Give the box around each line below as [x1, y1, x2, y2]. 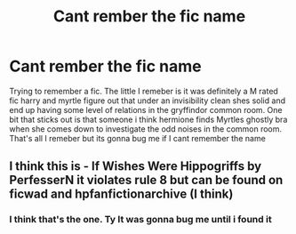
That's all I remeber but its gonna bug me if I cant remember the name [9, 133, 267, 143]
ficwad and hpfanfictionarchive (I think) [9, 187, 234, 202]
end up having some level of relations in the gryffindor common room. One [9, 104, 283, 115]
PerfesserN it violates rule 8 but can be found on [9, 173, 284, 188]
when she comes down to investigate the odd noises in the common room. [9, 123, 283, 134]
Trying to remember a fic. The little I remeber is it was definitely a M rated [9, 85, 278, 96]
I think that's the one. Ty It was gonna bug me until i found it [9, 214, 273, 226]
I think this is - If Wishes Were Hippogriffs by [9, 158, 262, 174]
